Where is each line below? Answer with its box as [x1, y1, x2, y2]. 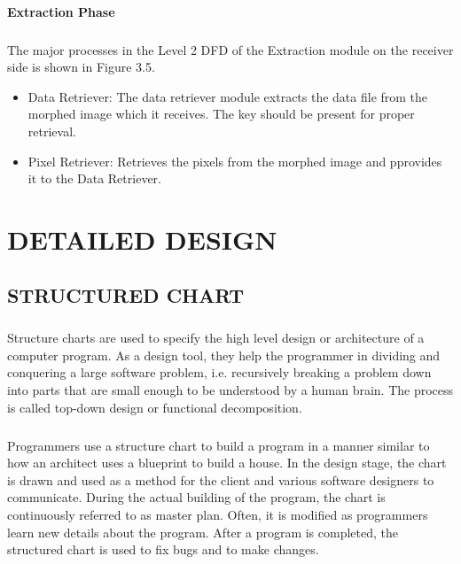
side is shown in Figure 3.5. [7, 58, 155, 76]
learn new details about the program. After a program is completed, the [7, 522, 398, 541]
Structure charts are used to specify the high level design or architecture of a [7, 328, 425, 347]
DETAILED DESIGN [7, 220, 277, 257]
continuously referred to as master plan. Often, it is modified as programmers [7, 505, 428, 523]
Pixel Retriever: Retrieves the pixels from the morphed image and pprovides [27, 151, 442, 170]
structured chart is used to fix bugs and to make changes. [7, 540, 319, 559]
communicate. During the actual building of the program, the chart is [7, 488, 386, 506]
